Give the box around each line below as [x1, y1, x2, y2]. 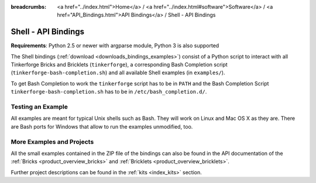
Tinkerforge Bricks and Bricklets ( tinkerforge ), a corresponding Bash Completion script [11, 61, 228, 68]
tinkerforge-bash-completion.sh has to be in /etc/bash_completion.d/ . [11, 88, 207, 95]
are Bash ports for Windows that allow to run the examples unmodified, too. [11, 123, 193, 130]
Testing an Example [11, 103, 68, 111]
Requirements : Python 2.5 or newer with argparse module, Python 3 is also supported [11, 42, 219, 49]
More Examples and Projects [11, 137, 94, 146]
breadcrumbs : [11, 4, 47, 10]
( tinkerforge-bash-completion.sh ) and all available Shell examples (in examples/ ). [11, 69, 225, 76]
